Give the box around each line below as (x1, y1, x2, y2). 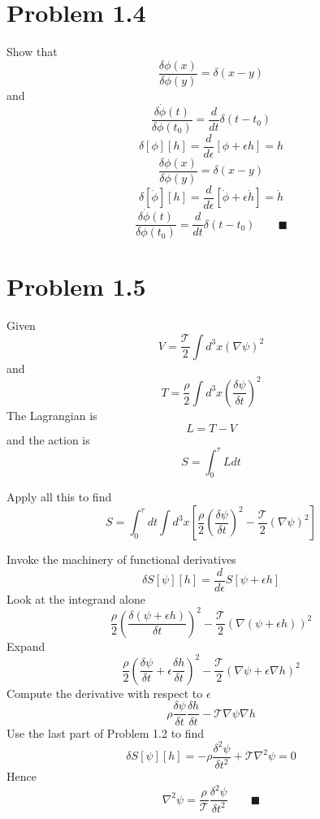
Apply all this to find (6, 488, 112, 505)
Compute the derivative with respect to (6, 684, 203, 701)
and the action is (6, 431, 90, 448)
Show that (6, 43, 58, 60)
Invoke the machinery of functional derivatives (6, 551, 236, 568)
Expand (6, 637, 45, 654)
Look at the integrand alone (6, 590, 145, 607)
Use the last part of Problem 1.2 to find (6, 724, 205, 741)
